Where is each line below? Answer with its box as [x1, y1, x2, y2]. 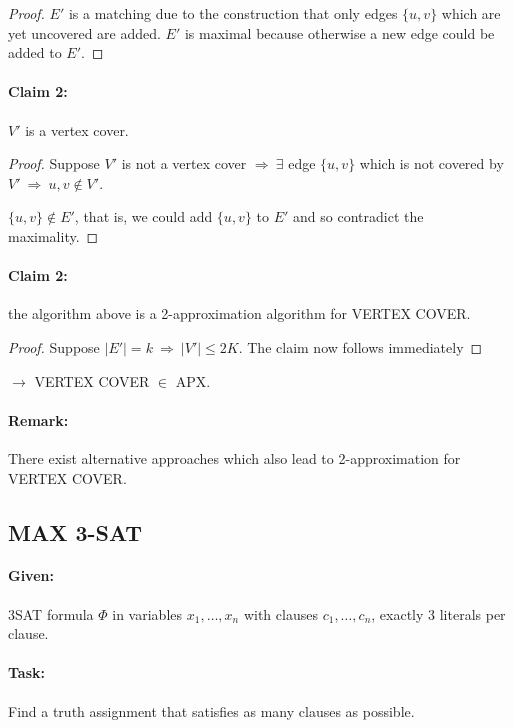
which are [441, 3, 501, 23]
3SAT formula [8, 603, 94, 624]
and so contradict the [293, 206, 424, 227]
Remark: [8, 409, 69, 430]
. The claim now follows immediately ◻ [238, 336, 483, 357]
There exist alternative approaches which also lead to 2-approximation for [8, 447, 461, 468]
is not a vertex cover [121, 153, 247, 174]
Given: [8, 565, 54, 586]
